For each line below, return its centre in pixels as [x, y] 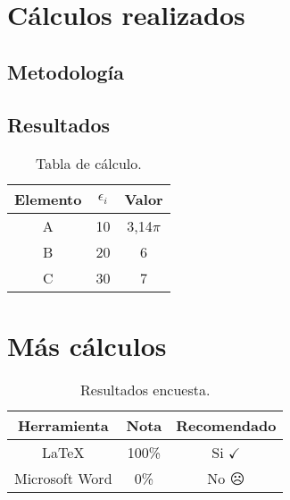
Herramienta [63, 426]
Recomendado [226, 426]
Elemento [48, 199]
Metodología [66, 71]
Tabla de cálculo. [89, 164]
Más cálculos [87, 345]
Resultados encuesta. [145, 390]
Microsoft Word [63, 479]
